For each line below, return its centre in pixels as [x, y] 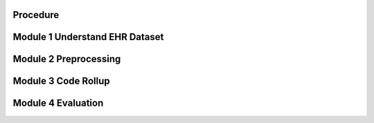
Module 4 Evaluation [58, 103]
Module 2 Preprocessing [67, 59]
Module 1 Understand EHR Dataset [88, 37]
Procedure [36, 15]
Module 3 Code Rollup [61, 81]
